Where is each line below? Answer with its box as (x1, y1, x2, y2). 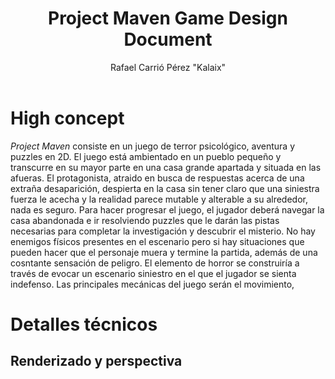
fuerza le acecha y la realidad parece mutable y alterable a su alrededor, (10, 193, 308, 205)
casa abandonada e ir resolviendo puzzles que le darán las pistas (10, 214, 280, 226)
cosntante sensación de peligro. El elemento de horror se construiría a (10, 257, 300, 269)
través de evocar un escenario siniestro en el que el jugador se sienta (10, 267, 297, 279)
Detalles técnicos (10, 313, 158, 336)
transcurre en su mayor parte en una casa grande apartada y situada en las (10, 161, 322, 173)
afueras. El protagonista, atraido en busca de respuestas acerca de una (10, 172, 305, 184)
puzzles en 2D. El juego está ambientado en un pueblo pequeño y (10, 150, 282, 162)
